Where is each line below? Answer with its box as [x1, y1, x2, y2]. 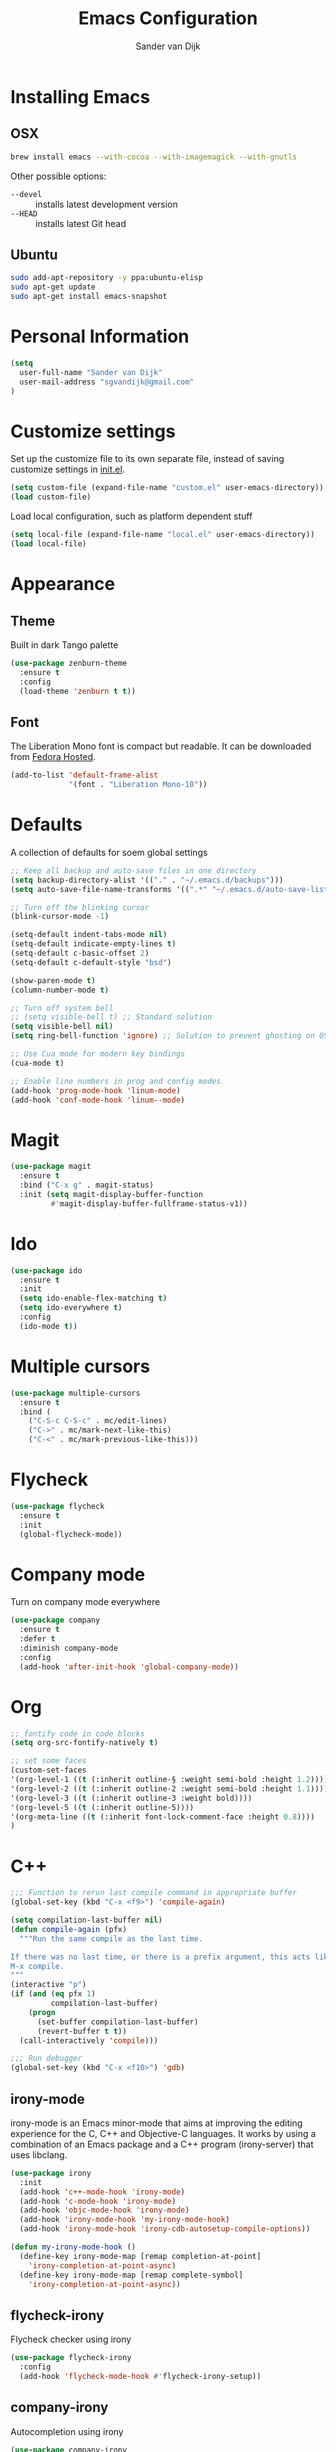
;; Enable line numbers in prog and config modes [10, 1076, 222, 1086]
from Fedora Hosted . [10, 751, 97, 763]
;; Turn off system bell [10, 1003, 114, 1013]
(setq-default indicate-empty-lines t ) [10, 939, 177, 949]
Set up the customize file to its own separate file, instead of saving [10, 453, 285, 465]
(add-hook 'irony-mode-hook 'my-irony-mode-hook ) [19, 2215, 230, 2225]
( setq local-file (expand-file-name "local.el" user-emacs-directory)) [10, 530, 315, 540]
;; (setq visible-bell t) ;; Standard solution [10, 1012, 213, 1022]
